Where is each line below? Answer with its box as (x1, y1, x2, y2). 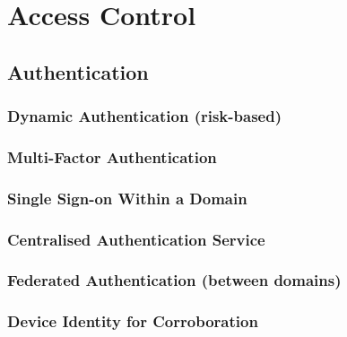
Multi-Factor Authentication (7, 145, 217, 168)
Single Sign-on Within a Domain (7, 186, 247, 209)
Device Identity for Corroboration (7, 310, 258, 333)
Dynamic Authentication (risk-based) (7, 105, 282, 127)
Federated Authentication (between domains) (7, 269, 342, 291)
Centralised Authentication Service (7, 228, 265, 250)
